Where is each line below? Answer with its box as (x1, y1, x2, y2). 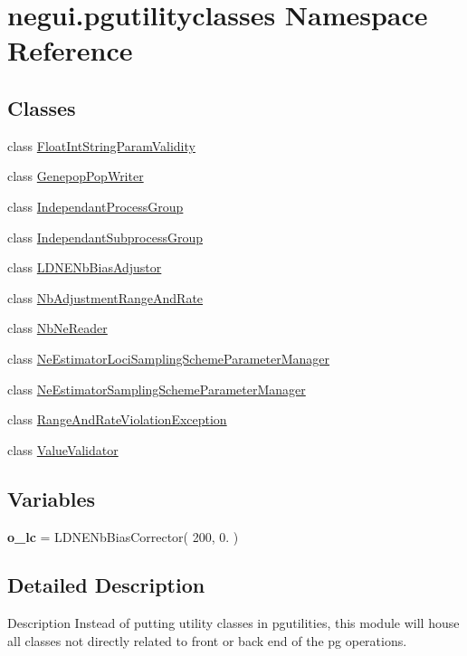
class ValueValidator (7, 440, 119, 459)
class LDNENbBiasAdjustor (7, 258, 162, 277)
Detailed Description (7, 571, 205, 599)
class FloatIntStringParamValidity (7, 136, 195, 155)
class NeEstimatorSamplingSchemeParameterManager (7, 379, 306, 398)
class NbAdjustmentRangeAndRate (7, 288, 204, 307)
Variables (7, 484, 96, 512)
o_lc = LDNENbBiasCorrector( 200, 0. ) (7, 527, 239, 546)
